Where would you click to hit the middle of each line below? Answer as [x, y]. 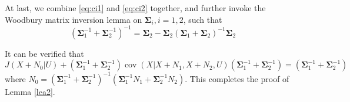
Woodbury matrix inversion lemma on [74, 19]
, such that [203, 19]
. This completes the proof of [237, 78]
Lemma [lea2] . [30, 91]
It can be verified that [44, 53]
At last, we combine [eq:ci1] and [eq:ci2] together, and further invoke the [135, 8]
